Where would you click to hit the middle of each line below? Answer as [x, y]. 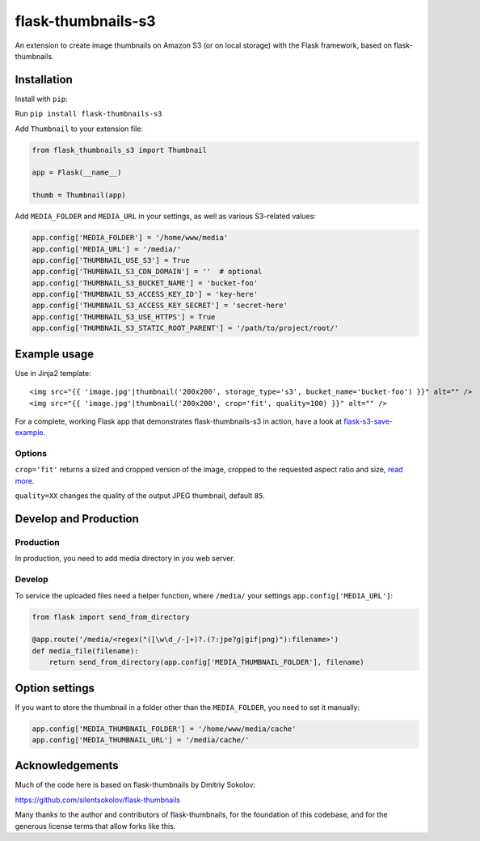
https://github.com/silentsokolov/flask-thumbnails [98, 800]
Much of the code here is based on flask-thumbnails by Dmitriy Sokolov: [135, 785]
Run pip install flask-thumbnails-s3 [88, 114]
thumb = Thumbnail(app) [79, 195]
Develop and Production [77, 519]
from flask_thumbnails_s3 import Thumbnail [120, 150]
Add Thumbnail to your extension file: [79, 129]
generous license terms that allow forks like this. [95, 826]
